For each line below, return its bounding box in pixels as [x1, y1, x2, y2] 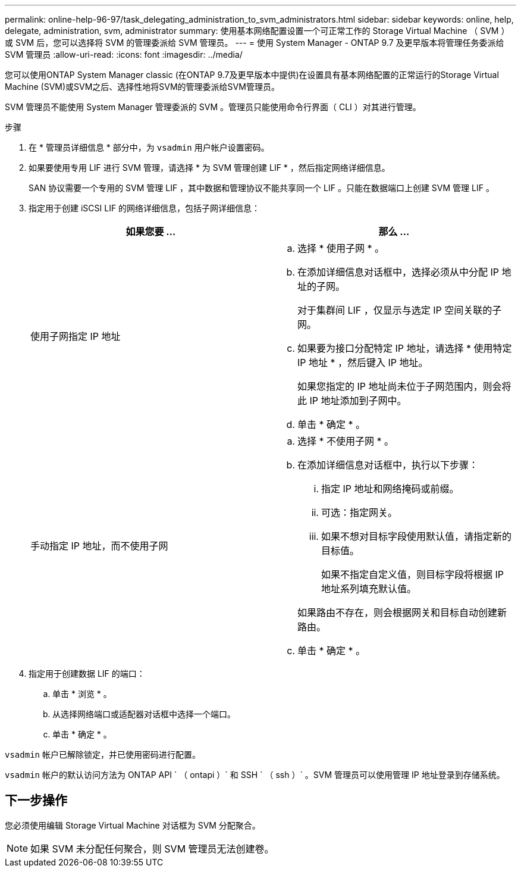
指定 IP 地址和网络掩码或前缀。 [321, 483, 459, 495]
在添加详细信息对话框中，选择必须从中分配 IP [297, 266, 500, 278]
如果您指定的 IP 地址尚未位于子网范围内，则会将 [297, 380, 511, 392]
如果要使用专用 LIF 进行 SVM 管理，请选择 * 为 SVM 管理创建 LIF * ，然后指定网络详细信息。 [29, 162, 390, 173]
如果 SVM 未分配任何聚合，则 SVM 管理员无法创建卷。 [30, 842, 274, 855]
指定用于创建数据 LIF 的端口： [29, 668, 145, 679]
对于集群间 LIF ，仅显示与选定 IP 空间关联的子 [297, 304, 502, 316]
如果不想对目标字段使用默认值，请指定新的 [321, 530, 512, 542]
